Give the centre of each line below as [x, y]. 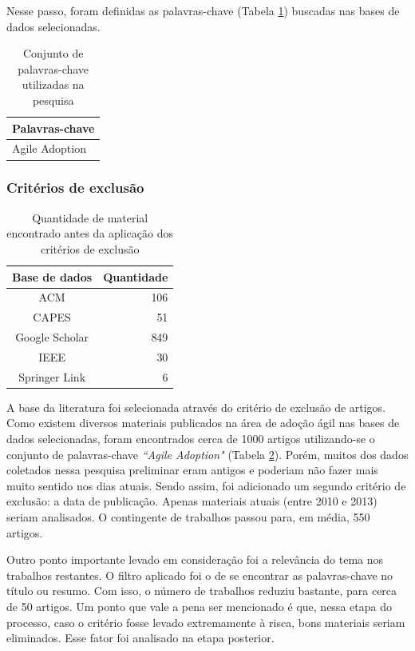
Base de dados [52, 276]
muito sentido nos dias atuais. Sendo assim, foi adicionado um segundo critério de [206, 485]
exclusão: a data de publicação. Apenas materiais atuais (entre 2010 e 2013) [192, 501]
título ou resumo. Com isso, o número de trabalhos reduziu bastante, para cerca [202, 591]
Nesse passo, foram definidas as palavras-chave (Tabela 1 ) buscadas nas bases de [203, 10]
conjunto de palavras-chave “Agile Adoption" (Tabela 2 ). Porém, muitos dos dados [207, 454]
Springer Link [52, 376]
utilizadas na [53, 84]
